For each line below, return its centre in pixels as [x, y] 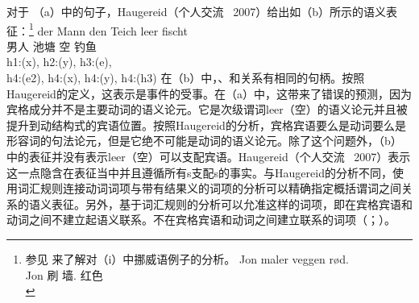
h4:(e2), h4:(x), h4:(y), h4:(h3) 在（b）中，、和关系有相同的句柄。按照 [186, 78]
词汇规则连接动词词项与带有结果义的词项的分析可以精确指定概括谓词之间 [209, 188]
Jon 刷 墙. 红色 [64, 274]
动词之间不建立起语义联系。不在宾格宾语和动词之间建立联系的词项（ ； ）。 [201, 220]
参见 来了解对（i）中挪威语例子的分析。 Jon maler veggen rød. [187, 258]
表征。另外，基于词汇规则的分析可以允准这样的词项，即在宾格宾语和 [232, 203]
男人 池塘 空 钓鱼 [52, 46]
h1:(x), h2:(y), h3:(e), [59, 62]
